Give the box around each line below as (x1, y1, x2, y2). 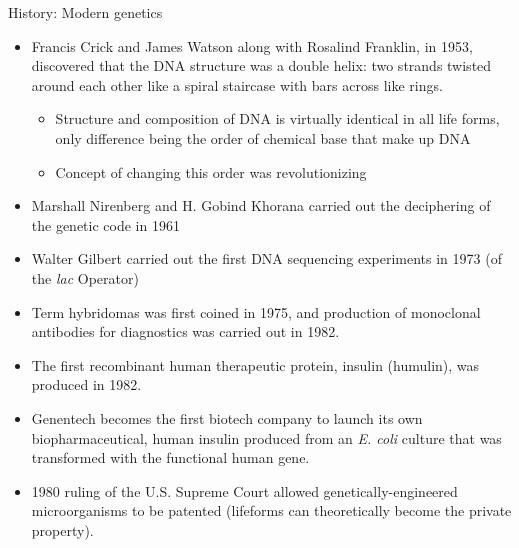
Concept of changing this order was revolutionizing (55, 161, 367, 182)
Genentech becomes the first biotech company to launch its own (31, 407, 423, 428)
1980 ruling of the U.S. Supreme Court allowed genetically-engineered (31, 480, 458, 501)
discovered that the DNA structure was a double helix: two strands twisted (31, 55, 492, 76)
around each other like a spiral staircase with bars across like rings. (31, 74, 443, 95)
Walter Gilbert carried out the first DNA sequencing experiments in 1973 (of (31, 248, 502, 269)
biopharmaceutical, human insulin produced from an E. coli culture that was (31, 427, 502, 448)
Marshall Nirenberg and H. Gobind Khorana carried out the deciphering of (31, 195, 491, 216)
